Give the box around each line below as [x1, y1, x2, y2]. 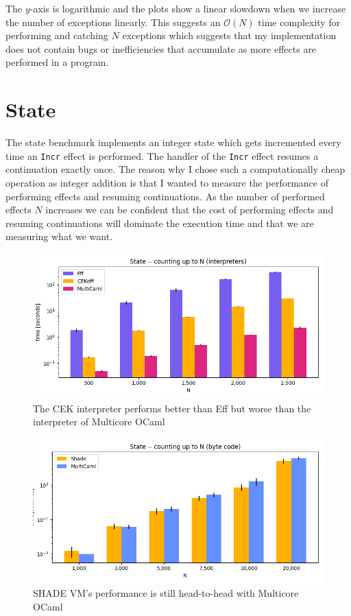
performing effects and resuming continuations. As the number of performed [5, 189, 325, 203]
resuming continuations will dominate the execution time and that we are [5, 215, 314, 230]
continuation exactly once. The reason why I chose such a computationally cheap [5, 162, 346, 176]
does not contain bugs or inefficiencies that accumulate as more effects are [5, 41, 317, 56]
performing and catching [5, 28, 108, 43]
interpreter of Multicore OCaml [33, 414, 165, 429]
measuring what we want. [5, 229, 113, 244]
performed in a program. [5, 55, 109, 69]
